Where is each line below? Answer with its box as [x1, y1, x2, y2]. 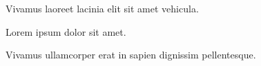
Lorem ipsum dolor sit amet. [6, 24, 126, 38]
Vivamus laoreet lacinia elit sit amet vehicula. [6, 1, 199, 15]
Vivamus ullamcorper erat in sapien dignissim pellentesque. [6, 47, 256, 62]
